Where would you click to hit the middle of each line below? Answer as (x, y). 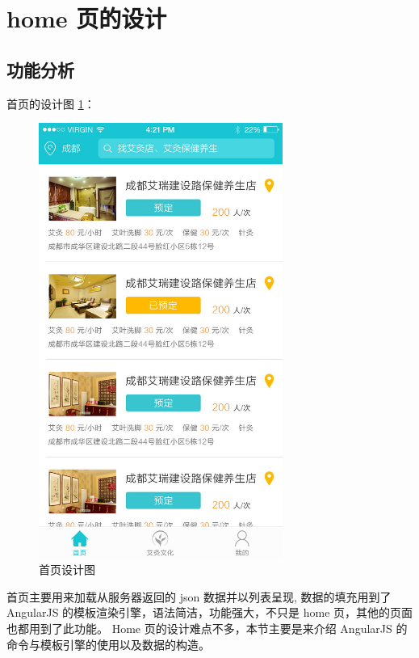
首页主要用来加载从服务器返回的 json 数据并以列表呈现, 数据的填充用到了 (199, 596)
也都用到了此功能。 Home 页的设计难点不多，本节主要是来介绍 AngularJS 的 (207, 628)
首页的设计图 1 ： (51, 103)
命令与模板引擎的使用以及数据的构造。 (108, 644)
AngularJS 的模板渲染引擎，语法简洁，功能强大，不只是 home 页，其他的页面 (210, 612)
